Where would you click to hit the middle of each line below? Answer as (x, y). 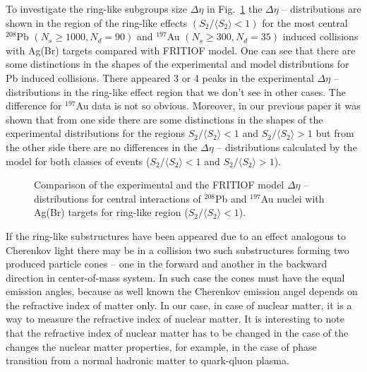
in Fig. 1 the (235, 8)
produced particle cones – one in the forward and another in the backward (167, 264)
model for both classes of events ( (78, 161)
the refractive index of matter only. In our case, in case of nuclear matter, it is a (179, 305)
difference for (34, 106)
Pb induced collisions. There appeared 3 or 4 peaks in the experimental (160, 77)
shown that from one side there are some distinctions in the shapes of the (164, 119)
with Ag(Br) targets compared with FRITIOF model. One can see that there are (181, 50)
